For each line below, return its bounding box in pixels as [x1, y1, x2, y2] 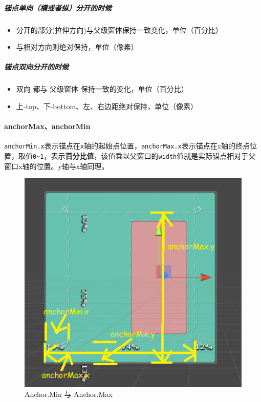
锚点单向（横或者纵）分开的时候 [4, 2, 112, 13]
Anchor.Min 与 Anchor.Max [25, 389, 113, 399]
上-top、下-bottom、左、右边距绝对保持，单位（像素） [16, 100, 198, 111]
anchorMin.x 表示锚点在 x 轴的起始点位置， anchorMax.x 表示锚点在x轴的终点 [4, 140, 250, 151]
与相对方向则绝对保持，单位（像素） [16, 41, 138, 52]
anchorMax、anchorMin [4, 121, 91, 132]
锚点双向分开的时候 [4, 61, 69, 72]
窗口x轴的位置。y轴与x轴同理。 [4, 160, 109, 171]
